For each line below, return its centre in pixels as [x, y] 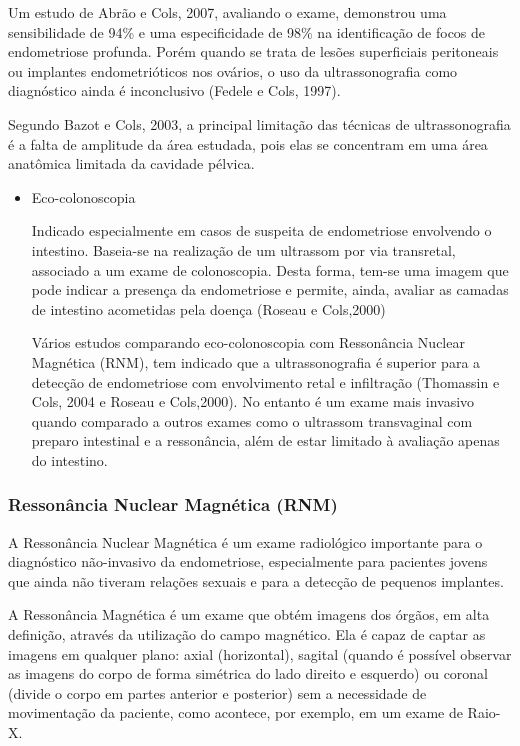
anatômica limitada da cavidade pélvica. [131, 163]
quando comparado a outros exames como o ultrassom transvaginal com [252, 420]
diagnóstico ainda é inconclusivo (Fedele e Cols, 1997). [174, 90]
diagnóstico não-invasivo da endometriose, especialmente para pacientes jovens [248, 561]
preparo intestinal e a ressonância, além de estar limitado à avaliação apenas [265, 440]
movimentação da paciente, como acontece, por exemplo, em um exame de [235, 712]
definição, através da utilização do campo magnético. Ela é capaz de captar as [247, 634]
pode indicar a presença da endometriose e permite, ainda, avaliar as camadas [270, 289]
